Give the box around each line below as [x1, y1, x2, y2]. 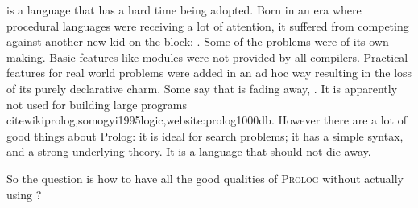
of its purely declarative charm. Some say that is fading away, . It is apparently [6, 80, 398, 96]
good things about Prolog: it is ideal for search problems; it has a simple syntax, [6, 127, 404, 144]
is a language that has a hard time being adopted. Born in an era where [6, 2, 362, 18]
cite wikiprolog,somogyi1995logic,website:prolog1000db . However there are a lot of [6, 112, 407, 128]
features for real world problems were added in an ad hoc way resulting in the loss [6, 64, 412, 81]
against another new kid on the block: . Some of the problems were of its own [6, 33, 389, 50]
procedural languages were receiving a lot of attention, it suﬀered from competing [6, 17, 409, 34]
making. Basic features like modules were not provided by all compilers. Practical [6, 48, 408, 65]
